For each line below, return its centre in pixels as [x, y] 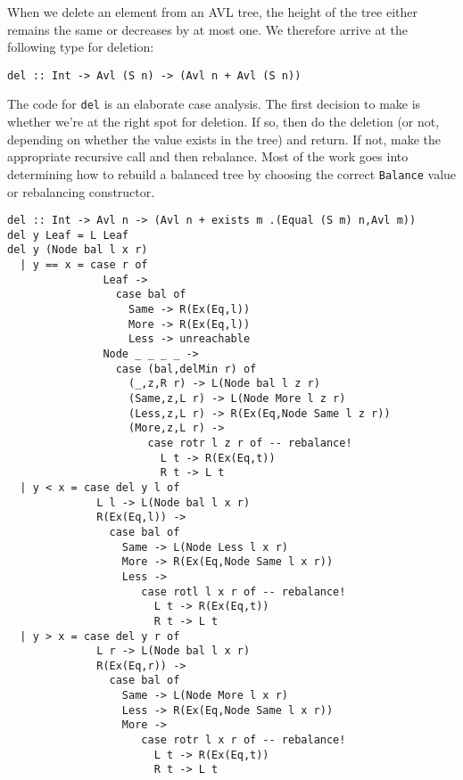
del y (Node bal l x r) [78, 250]
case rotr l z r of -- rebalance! [250, 443]
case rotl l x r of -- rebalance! [244, 591]
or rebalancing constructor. [81, 191]
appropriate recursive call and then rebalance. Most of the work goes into [208, 156]
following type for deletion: [81, 47]
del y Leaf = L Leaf [68, 235]
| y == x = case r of [84, 265]
